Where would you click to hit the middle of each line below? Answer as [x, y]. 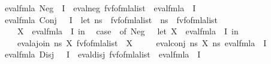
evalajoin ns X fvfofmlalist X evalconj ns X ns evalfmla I [142, 42]
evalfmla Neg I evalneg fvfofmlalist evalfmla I [100, 8]
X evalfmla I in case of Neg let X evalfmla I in [128, 31]
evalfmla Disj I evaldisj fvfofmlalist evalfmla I [103, 54]
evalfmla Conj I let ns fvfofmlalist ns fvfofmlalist [111, 19]
